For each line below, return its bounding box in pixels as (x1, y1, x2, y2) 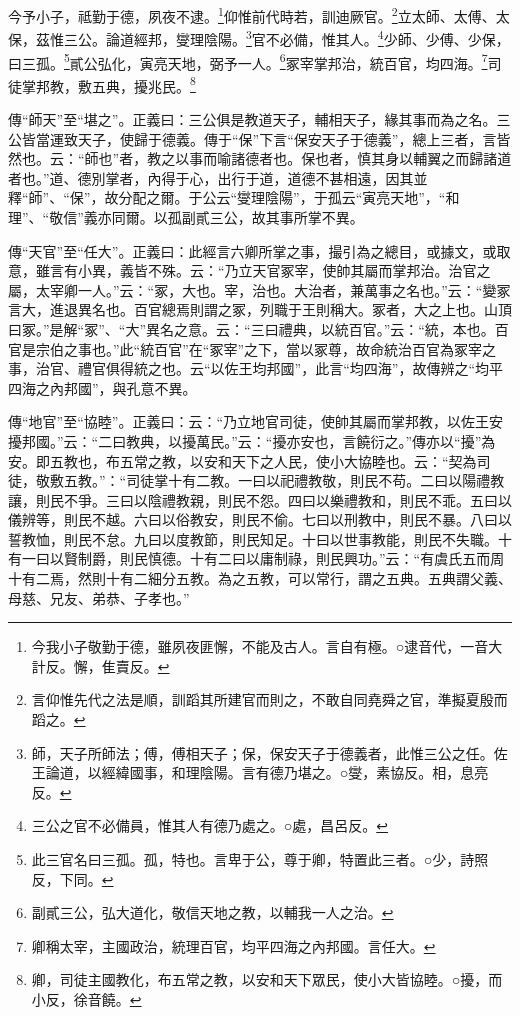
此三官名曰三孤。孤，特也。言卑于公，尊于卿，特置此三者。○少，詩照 (31, 849, 489, 869)
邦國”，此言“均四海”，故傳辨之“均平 (266, 358, 504, 379)
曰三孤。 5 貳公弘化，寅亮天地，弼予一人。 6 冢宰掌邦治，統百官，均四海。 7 (8, 49, 488, 73)
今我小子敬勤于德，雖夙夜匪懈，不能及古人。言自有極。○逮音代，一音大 (31, 636, 503, 657)
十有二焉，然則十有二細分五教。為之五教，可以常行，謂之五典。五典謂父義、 (8, 568, 512, 589)
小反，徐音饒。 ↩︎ (31, 988, 142, 1009)
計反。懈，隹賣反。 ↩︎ (31, 655, 170, 676)
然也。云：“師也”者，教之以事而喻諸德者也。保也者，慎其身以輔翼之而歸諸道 (8, 148, 512, 169)
